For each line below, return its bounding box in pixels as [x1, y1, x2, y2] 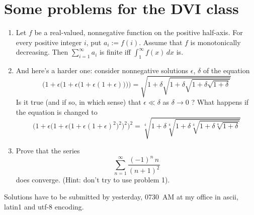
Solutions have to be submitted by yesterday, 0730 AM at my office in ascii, [4, 191, 238, 202]
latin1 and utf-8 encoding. [4, 201, 84, 211]
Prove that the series [16, 145, 80, 155]
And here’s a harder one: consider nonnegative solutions [16, 65, 189, 76]
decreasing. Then [16, 47, 68, 57]
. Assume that [139, 37, 183, 47]
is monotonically [190, 37, 241, 47]
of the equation [203, 65, 250, 76]
